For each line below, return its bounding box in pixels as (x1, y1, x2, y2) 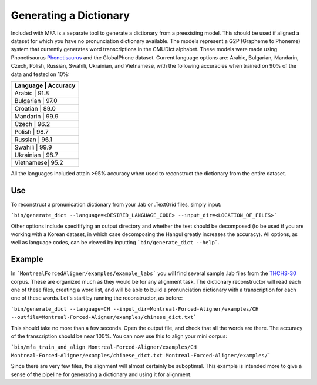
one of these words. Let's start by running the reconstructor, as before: (11, 294, 183, 301)
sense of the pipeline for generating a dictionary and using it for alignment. (11, 371, 192, 378)
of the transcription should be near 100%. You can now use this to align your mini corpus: (11, 333, 227, 340)
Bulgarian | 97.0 (14, 97, 58, 105)
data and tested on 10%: (11, 71, 70, 78)
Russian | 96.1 (14, 135, 53, 144)
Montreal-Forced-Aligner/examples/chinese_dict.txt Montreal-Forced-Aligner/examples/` (11, 352, 271, 359)
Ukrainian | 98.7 (14, 151, 59, 159)
